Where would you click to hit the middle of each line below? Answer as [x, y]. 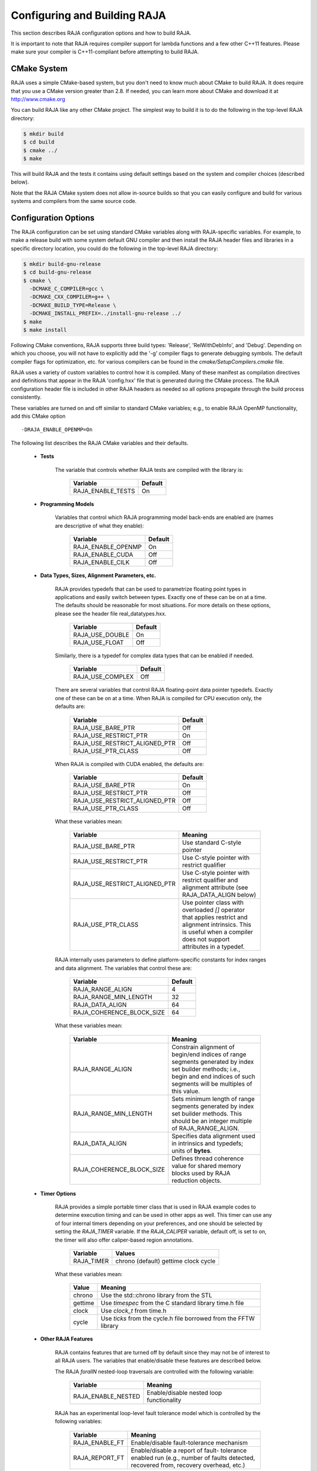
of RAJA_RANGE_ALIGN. [205, 1128]
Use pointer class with [213, 903]
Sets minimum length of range [213, 1099]
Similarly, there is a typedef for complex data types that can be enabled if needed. [154, 655]
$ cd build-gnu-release [58, 272]
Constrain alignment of [203, 1047]
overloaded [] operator [213, 910]
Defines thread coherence [208, 1158]
